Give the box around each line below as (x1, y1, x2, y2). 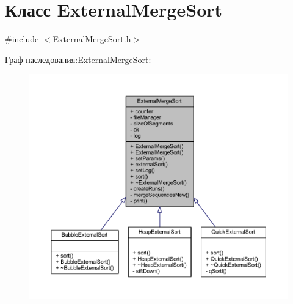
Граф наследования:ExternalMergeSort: (5, 53, 151, 65)
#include (5, 32, 39, 45)
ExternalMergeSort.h (52, 32, 131, 45)
